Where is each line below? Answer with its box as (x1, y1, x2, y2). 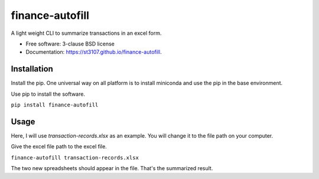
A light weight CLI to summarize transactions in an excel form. (11, 30, 162, 37)
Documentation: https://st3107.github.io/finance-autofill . (25, 48, 162, 56)
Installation (11, 64, 53, 74)
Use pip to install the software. (11, 90, 86, 97)
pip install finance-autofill (11, 102, 99, 109)
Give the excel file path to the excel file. (11, 143, 108, 150)
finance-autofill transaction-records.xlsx (11, 154, 139, 161)
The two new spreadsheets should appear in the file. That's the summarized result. (11, 165, 213, 172)
